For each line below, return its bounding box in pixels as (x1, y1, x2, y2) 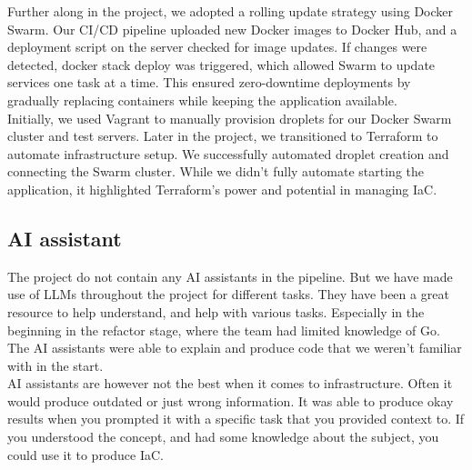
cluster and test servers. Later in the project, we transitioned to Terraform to (7, 126, 438, 145)
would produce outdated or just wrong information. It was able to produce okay (7, 391, 454, 410)
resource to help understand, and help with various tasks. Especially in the (7, 302, 425, 321)
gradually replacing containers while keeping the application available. (7, 90, 397, 109)
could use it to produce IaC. (7, 445, 165, 464)
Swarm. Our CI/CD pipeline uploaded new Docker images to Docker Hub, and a (7, 19, 457, 38)
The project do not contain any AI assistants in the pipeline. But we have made (7, 266, 453, 285)
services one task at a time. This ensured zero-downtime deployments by (7, 73, 411, 92)
